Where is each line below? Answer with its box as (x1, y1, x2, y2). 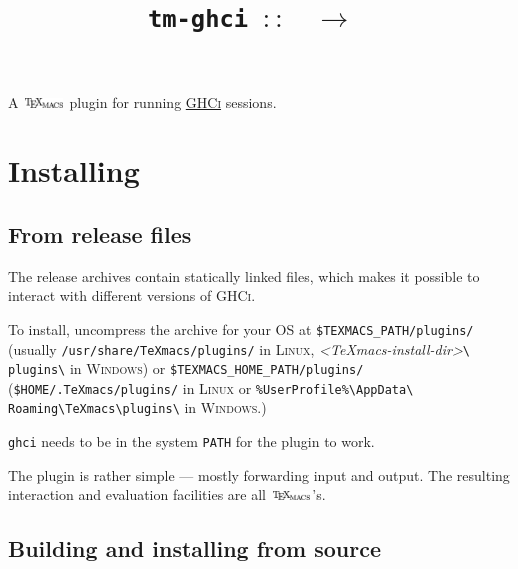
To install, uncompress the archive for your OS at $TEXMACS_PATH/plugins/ (8, 318, 474, 339)
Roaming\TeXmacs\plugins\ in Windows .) (8, 397, 267, 418)
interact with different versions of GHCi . (8, 285, 256, 306)
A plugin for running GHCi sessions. (8, 91, 277, 112)
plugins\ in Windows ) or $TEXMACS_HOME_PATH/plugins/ (8, 358, 364, 379)
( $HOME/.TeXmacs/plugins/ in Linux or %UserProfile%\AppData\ (8, 377, 414, 398)
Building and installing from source (8, 533, 382, 564)
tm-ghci (147, 5, 249, 34)
